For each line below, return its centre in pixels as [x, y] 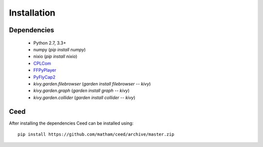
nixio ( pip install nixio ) [55, 57]
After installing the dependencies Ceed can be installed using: [71, 123]
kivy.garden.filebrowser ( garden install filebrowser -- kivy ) [92, 84]
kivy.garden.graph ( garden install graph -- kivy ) [82, 91]
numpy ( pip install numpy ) [60, 49]
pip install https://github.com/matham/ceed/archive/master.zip [96, 134]
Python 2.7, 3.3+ [50, 43]
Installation [32, 13]
